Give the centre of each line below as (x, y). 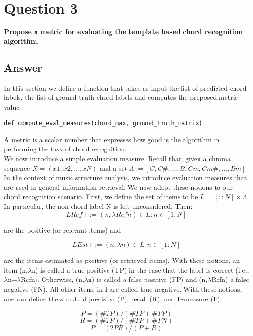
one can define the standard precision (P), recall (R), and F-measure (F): (113, 298)
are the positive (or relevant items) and (63, 230)
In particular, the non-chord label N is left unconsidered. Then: (98, 206)
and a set (114, 168)
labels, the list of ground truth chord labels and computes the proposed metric (121, 97)
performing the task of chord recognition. (65, 149)
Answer (23, 67)
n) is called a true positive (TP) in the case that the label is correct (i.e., (140, 270)
